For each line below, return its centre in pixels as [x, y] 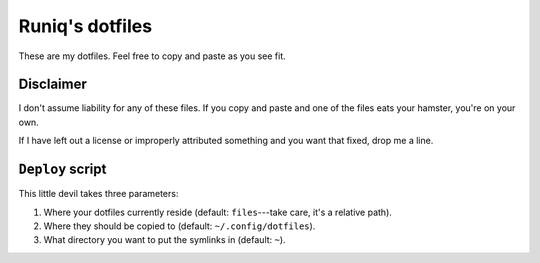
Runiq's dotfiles [85, 26]
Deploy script [62, 169]
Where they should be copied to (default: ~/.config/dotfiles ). [179, 226]
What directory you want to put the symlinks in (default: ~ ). [164, 240]
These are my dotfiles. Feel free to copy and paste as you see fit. [152, 56]
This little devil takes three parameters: [98, 194]
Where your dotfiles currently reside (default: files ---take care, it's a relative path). [217, 212]
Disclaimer [52, 84]
